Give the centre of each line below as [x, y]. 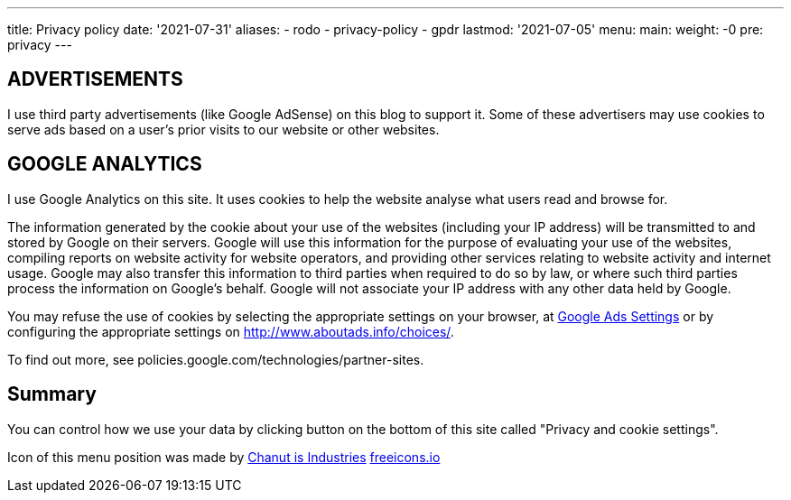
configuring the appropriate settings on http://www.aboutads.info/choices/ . [231, 331]
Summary [52, 394]
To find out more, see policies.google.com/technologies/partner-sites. [216, 359]
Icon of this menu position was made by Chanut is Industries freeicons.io [224, 457]
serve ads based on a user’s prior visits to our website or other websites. [223, 129]
